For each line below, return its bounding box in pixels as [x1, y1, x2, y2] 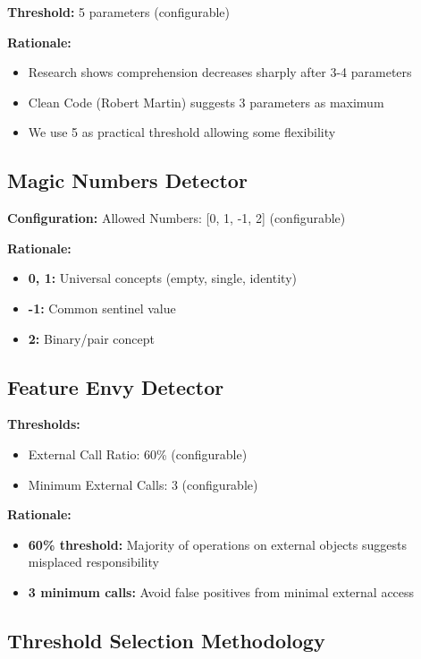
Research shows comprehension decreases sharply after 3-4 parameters [28, 63, 412, 81]
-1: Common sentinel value [28, 298, 176, 317]
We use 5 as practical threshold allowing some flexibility [28, 123, 336, 141]
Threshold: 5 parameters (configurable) [7, 3, 231, 21]
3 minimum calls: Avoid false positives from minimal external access [28, 582, 415, 601]
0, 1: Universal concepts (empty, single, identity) [28, 269, 297, 287]
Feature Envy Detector [7, 372, 224, 400]
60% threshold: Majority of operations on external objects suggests [28, 535, 407, 553]
